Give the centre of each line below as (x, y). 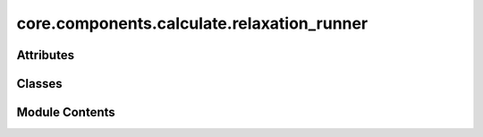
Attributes (46, 55)
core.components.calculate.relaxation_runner (192, 23)
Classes (39, 84)
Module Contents (66, 112)
